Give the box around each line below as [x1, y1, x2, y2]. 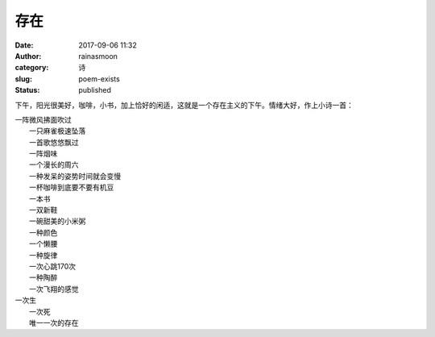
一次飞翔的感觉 [29, 284, 79, 293]
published [78, 85, 112, 95]
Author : [14, 51, 42, 60]
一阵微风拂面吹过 [14, 114, 72, 124]
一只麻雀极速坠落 [29, 126, 86, 136]
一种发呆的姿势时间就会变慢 [29, 171, 121, 181]
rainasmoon [78, 51, 118, 60]
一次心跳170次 [29, 261, 77, 271]
